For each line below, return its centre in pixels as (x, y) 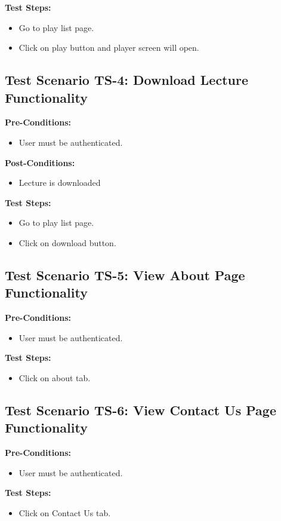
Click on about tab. (55, 377)
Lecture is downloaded (60, 183)
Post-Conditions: (40, 162)
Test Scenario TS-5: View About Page (125, 275)
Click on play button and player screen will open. (109, 47)
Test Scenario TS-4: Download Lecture (126, 80)
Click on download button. (67, 242)
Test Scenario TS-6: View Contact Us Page (140, 410)
